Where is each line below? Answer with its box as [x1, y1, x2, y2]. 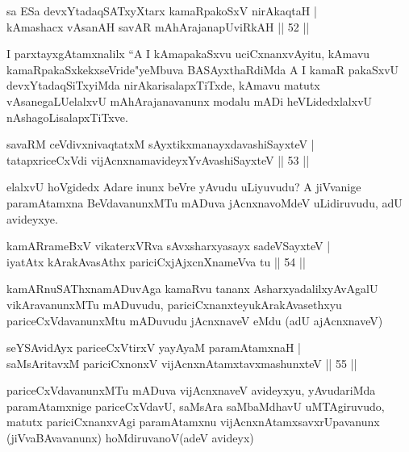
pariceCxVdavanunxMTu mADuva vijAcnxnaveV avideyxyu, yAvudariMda [6, 382, 376, 399]
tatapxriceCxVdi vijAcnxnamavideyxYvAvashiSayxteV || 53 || [6, 151, 310, 168]
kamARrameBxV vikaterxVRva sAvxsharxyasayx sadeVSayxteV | [6, 237, 331, 254]
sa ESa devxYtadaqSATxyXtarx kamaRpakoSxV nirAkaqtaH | [6, 2, 317, 19]
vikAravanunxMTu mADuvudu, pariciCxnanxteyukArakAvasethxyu [6, 295, 342, 312]
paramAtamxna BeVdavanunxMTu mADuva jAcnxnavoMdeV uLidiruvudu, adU [6, 194, 403, 211]
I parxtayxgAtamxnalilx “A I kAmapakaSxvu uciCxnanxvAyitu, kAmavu [6, 45, 370, 62]
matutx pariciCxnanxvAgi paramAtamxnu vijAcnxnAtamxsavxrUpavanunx [6, 413, 380, 430]
